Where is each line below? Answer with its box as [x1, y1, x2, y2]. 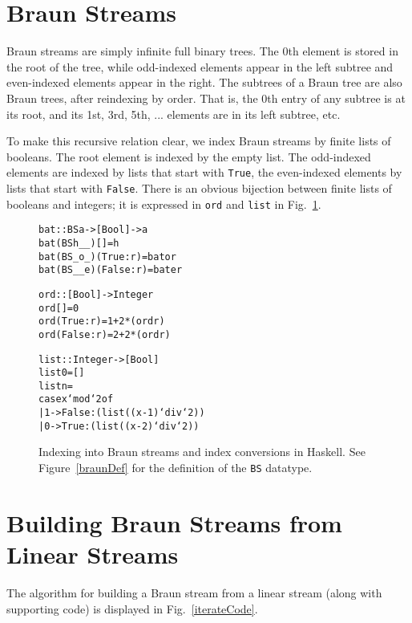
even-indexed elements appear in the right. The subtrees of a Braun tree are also [6, 74, 402, 91]
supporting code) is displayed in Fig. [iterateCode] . [6, 600, 258, 617]
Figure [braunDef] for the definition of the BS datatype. [38, 459, 313, 476]
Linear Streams [6, 538, 179, 571]
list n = [38, 380, 73, 392]
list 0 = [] [38, 367, 85, 379]
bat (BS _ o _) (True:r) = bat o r [38, 250, 176, 263]
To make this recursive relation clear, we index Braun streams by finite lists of [6, 132, 391, 149]
